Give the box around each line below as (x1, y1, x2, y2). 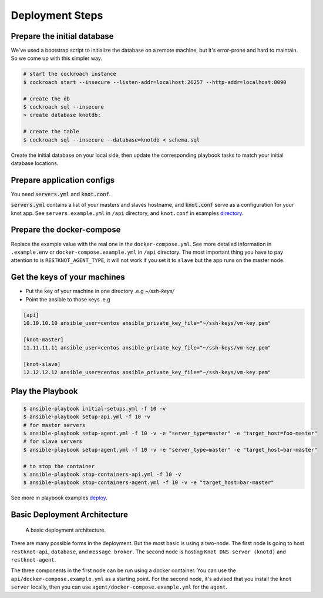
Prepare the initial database (11, 31, 114, 41)
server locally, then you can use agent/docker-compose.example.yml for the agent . (11, 583, 227, 590)
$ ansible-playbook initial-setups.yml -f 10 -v (23, 405, 166, 412)
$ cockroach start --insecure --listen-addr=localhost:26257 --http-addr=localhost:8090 (23, 79, 287, 85)
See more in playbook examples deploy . (11, 494, 108, 502)
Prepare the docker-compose (11, 225, 121, 235)
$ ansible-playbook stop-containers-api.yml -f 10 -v (23, 471, 181, 478)
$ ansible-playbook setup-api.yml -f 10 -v (23, 414, 151, 420)
